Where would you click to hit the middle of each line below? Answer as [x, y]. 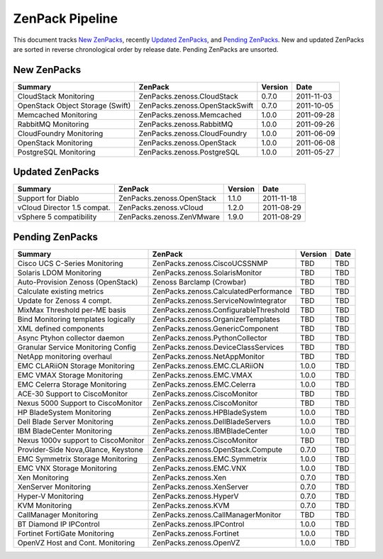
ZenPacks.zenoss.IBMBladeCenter [210, 431]
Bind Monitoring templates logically [76, 319]
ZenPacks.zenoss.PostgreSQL [189, 152]
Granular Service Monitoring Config [77, 347]
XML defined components [61, 328]
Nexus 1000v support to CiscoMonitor [81, 440]
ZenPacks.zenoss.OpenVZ [196, 543]
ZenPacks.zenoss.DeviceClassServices [218, 347]
